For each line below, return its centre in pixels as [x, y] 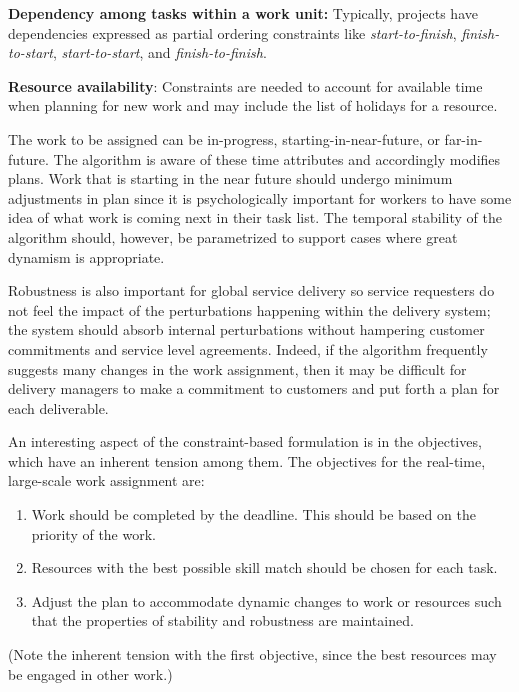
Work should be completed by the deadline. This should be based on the [253, 514]
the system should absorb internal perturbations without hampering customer [246, 329]
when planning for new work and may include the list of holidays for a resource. [253, 105]
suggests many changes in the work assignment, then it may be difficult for [237, 368]
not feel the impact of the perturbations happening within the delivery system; [249, 309]
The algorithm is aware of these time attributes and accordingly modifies [277, 158]
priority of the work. [93, 533]
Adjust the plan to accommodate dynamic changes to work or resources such [266, 600]
